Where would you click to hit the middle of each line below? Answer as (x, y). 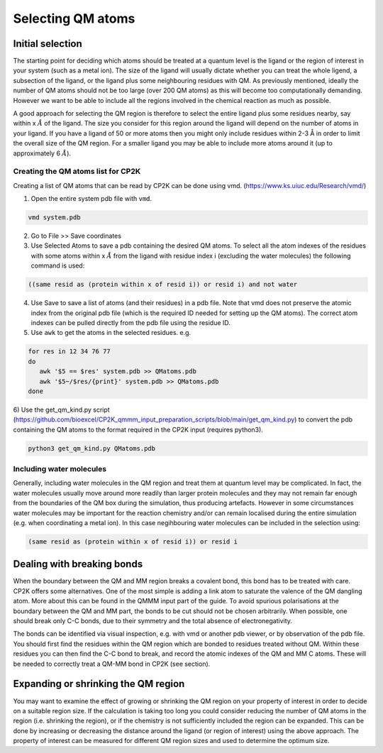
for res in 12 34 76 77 (70, 352)
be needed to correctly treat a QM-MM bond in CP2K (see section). (112, 664)
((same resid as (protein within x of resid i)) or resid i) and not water (163, 285)
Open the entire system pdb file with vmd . (91, 199)
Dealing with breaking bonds (78, 564)
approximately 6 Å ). (42, 153)
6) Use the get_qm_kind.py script (61, 410)
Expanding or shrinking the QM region (99, 684)
